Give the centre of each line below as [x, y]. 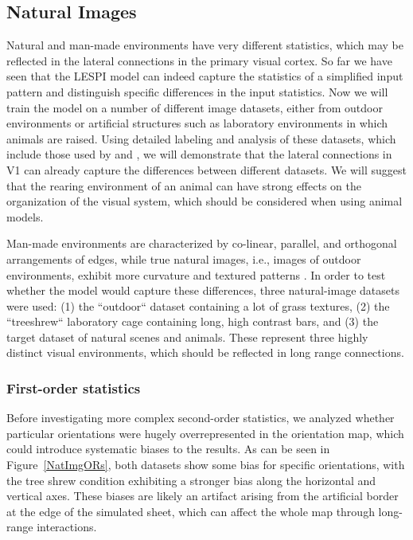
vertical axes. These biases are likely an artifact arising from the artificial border [203, 496]
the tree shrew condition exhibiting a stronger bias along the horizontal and [191, 480]
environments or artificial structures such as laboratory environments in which [197, 123]
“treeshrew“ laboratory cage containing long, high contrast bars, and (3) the [193, 321]
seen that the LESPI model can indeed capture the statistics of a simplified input [205, 76]
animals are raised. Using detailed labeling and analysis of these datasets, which [201, 138]
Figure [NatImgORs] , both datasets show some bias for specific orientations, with [206, 465]
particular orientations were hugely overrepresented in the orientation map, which [205, 433]
